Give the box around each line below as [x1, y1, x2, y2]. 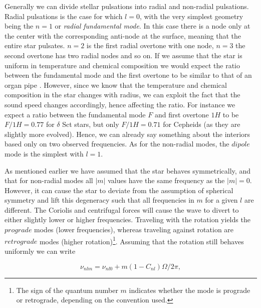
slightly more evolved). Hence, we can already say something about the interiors [5, 128, 250, 139]
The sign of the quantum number [16, 284, 118, 295]
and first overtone [154, 109, 209, 119]
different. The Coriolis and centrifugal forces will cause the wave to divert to [5, 204, 239, 215]
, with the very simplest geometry [139, 11, 243, 21]
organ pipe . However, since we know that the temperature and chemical [5, 79, 227, 90]
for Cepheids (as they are [163, 119, 240, 129]
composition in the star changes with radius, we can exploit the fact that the [5, 89, 240, 100]
